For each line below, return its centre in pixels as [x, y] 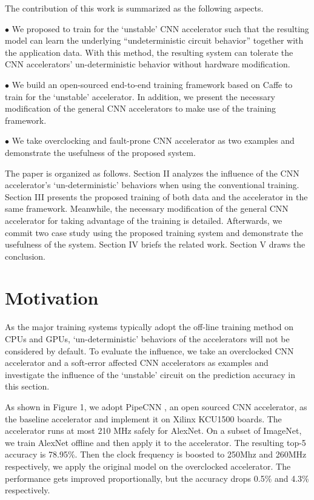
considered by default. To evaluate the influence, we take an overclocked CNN [149, 350]
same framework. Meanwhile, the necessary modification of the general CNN [147, 208]
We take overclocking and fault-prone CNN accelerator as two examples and [153, 140]
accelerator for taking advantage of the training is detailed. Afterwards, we [144, 220]
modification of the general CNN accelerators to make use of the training [141, 108]
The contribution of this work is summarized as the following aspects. [134, 8]
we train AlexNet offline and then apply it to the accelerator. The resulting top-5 [155, 442]
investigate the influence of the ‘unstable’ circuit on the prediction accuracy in [150, 374]
